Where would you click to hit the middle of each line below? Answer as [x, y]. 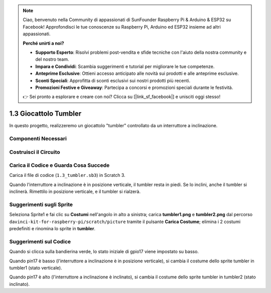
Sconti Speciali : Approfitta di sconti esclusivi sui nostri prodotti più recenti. [113, 80]
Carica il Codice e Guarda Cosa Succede [59, 165]
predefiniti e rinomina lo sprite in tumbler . [52, 229]
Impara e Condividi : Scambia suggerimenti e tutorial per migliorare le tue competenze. [125, 66]
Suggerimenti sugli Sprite [41, 205]
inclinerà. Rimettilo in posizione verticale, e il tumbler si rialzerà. [75, 191]
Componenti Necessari [38, 138]
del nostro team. [52, 59]
